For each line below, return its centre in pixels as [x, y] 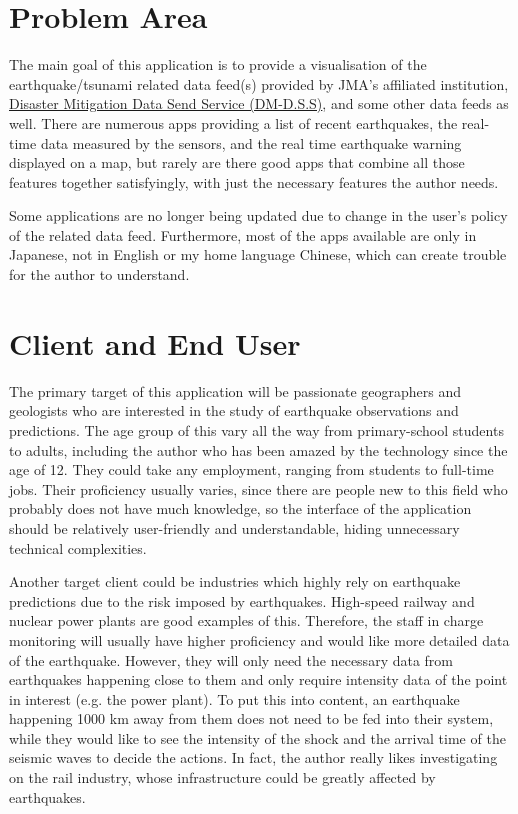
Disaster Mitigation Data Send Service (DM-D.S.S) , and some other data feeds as [259, 103]
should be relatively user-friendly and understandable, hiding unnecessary [234, 527]
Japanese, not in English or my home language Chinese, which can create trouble [258, 254]
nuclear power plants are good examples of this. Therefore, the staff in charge [246, 620]
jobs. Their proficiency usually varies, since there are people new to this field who [258, 488]
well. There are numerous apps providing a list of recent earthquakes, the [233, 122]
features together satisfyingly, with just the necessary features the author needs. [254, 181]
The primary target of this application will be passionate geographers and [235, 390]
